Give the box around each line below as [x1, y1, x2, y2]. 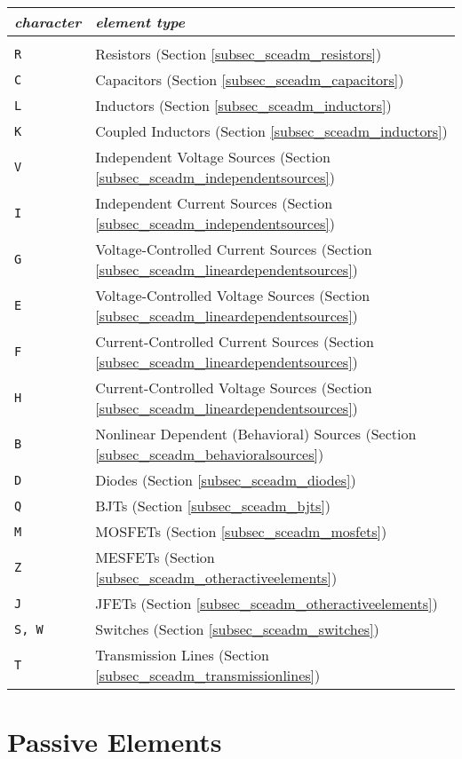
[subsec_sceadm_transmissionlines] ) [95, 665, 321, 685]
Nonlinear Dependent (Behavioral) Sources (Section [95, 423, 417, 444]
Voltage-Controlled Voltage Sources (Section [95, 285, 370, 305]
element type [95, 12, 185, 32]
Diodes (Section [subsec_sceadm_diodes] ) [95, 470, 356, 490]
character [14, 12, 82, 32]
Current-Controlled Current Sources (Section [95, 331, 374, 352]
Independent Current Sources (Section [95, 193, 333, 213]
